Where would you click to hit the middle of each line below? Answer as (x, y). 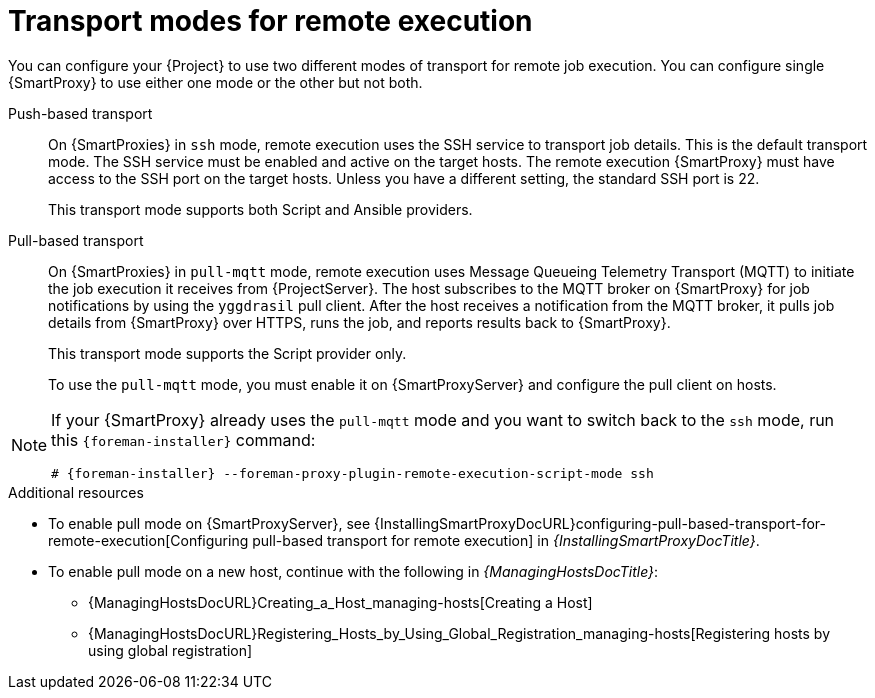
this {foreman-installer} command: (183, 439)
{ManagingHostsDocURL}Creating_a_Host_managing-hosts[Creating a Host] (340, 602)
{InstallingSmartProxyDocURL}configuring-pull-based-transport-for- (600, 523)
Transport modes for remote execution (270, 21)
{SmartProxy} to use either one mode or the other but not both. (215, 82)
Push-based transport (80, 113)
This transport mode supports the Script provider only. (227, 353)
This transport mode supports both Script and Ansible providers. (260, 209)
